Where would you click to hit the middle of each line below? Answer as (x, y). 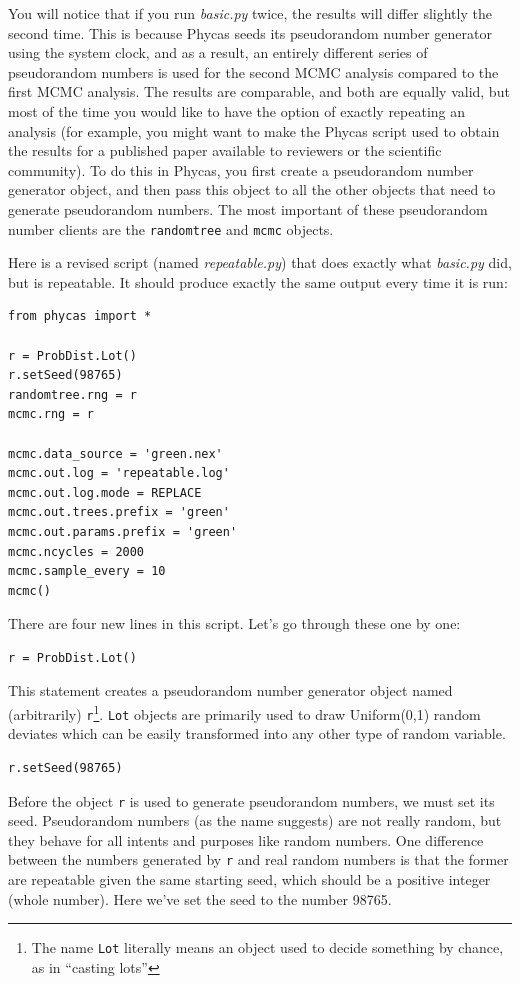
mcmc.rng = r (51, 414)
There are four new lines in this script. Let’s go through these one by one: (234, 623)
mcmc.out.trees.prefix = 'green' (119, 512)
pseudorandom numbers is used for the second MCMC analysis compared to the (253, 71)
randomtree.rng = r (72, 394)
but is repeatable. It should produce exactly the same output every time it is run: (258, 281)
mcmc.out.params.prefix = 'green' (123, 531)
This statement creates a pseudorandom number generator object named (230, 690)
